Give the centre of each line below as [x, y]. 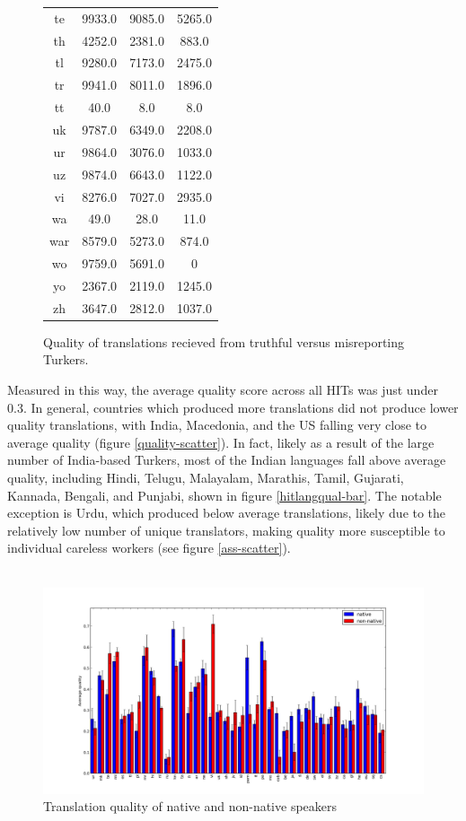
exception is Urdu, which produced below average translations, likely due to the [227, 513]
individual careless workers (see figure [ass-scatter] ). [149, 548]
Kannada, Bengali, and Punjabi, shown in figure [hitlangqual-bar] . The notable [224, 495]
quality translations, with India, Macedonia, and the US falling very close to [217, 425]
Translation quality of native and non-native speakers [190, 806]
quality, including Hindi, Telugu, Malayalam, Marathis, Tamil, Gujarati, [206, 477]
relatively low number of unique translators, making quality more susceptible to [226, 530]
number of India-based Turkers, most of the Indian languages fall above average [227, 460]
